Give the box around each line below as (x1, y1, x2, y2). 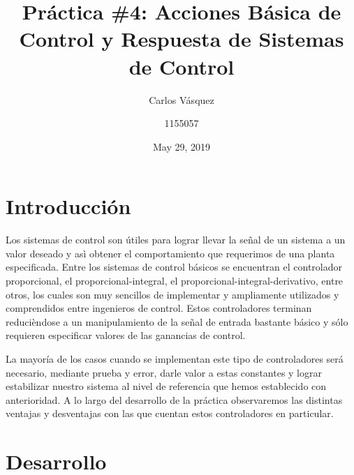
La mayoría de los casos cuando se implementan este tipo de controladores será (6, 351, 344, 365)
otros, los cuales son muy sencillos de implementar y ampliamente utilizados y (6, 287, 339, 301)
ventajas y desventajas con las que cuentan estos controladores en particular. (6, 406, 334, 421)
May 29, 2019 (152, 139, 211, 153)
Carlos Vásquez (149, 92, 214, 107)
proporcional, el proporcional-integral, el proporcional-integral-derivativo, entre (6, 273, 344, 287)
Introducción (6, 192, 131, 220)
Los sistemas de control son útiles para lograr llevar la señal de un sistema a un (6, 232, 346, 247)
